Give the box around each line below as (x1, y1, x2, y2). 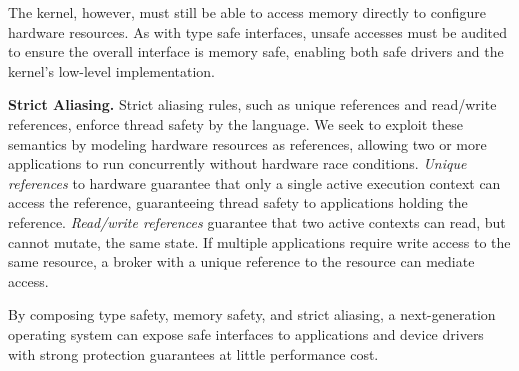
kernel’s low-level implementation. (8, 60, 215, 81)
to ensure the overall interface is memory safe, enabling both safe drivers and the (8, 41, 504, 62)
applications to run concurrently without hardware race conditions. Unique (8, 153, 467, 174)
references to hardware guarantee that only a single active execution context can (8, 172, 501, 193)
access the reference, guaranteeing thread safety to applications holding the (8, 192, 468, 213)
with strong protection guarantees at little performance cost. (8, 343, 379, 364)
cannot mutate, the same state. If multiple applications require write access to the (8, 231, 511, 252)
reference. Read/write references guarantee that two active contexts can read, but (8, 211, 506, 232)
